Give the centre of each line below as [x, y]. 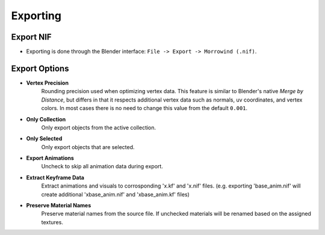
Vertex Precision [48, 83]
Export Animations [50, 158]
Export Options [40, 68]
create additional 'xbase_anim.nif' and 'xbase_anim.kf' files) [115, 194]
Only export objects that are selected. [88, 147]
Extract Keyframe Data [55, 177]
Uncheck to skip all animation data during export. [102, 166]
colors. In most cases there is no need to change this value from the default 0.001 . [144, 108]
